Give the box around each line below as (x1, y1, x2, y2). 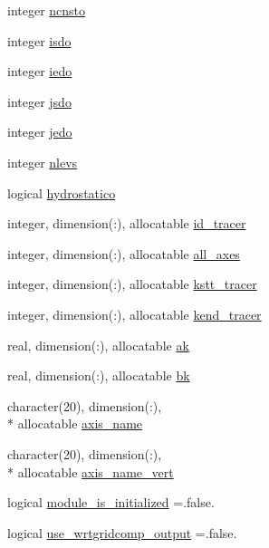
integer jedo (7, 122, 72, 141)
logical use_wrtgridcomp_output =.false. (7, 523, 237, 542)
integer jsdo (7, 91, 72, 111)
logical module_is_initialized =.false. (7, 493, 215, 512)
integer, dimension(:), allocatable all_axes (7, 244, 240, 263)
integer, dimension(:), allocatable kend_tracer (7, 304, 262, 323)
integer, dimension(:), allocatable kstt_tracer (7, 274, 257, 293)
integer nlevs (7, 152, 78, 171)
